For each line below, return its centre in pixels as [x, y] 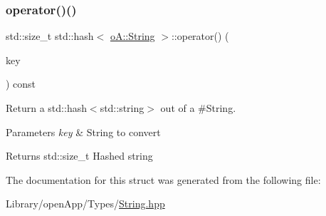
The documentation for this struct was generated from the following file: [163, 179]
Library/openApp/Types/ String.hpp [85, 204]
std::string [122, 108]
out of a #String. [198, 108]
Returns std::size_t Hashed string [79, 156]
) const [21, 84]
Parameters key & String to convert [83, 132]
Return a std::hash [46, 108]
